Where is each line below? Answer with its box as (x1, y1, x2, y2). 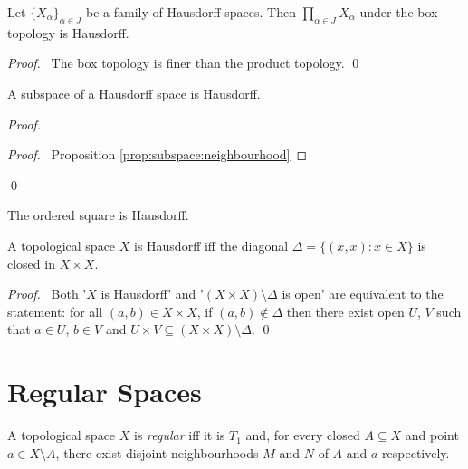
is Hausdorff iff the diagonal (133, 235, 289, 254)
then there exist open (286, 301, 405, 321)
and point (405, 426, 459, 445)
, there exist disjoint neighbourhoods (55, 443, 259, 462)
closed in (7, 254, 55, 273)
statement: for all (7, 301, 103, 321)
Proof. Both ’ (7, 284, 87, 303)
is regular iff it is (133, 426, 225, 445)
